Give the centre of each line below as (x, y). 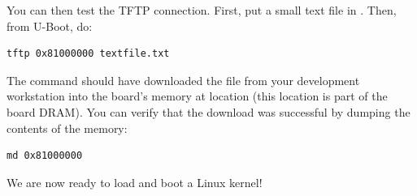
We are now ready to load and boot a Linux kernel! (135, 182)
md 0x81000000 (45, 156)
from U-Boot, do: (50, 26)
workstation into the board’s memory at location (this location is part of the (197, 96)
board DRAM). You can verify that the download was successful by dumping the (208, 111)
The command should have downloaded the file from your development (183, 80)
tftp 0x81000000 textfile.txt (88, 54)
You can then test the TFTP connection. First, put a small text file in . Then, (202, 10)
